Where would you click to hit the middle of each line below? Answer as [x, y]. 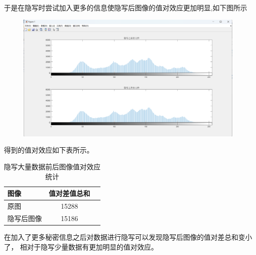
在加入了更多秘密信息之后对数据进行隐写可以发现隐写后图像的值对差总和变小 [128, 237]
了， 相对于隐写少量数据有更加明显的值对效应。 [81, 246]
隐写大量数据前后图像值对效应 [52, 167]
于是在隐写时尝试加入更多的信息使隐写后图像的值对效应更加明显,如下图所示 [126, 7]
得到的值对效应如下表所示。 [49, 150]
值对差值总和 [69, 193]
